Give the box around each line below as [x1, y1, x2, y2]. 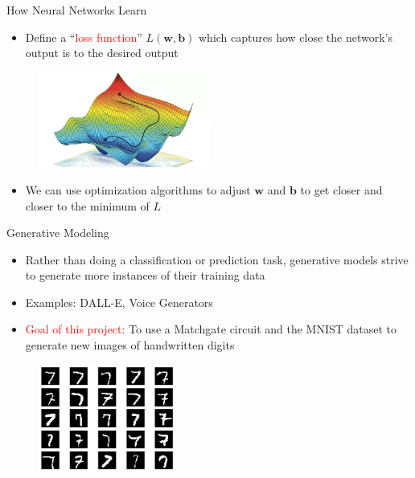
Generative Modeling [6, 224, 109, 241]
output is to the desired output [25, 44, 179, 61]
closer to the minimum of [25, 197, 150, 214]
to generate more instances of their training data [25, 267, 265, 284]
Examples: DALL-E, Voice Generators [25, 293, 213, 310]
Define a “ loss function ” [25, 28, 142, 45]
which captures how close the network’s [199, 28, 393, 45]
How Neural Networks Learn [6, 2, 147, 18]
